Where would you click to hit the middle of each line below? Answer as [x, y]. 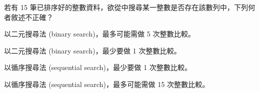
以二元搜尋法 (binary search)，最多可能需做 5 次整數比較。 [100, 34]
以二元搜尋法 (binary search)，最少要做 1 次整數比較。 [93, 50]
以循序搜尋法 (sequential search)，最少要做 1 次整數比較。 [98, 67]
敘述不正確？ [32, 17]
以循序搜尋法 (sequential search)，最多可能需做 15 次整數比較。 [107, 84]
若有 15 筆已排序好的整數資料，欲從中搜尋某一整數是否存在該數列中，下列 [126, 7]
